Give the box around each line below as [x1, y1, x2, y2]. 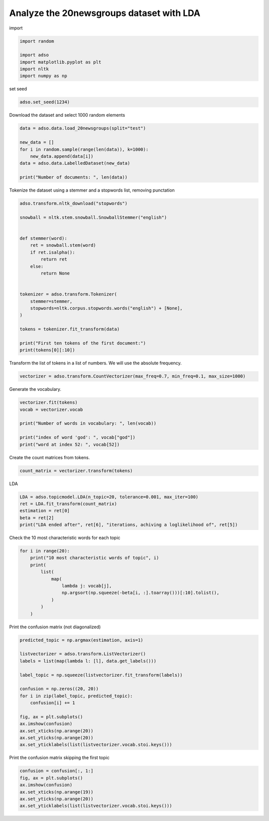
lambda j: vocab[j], [61, 583, 112, 589]
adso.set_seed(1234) [19, 99, 70, 105]
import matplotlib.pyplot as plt [19, 59, 102, 65]
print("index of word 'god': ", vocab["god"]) [19, 435, 135, 440]
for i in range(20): [19, 548, 70, 554]
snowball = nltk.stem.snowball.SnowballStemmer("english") [19, 215, 167, 220]
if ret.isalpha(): [30, 250, 75, 255]
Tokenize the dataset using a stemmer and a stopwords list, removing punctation [9, 187, 175, 193]
